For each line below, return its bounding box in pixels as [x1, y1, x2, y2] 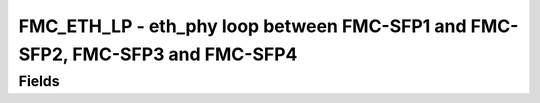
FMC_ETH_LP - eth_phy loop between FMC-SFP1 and [18, 15, 467, 37]
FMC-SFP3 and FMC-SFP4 [71, 43, 298, 65]
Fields [18, 72, 60, 90]
